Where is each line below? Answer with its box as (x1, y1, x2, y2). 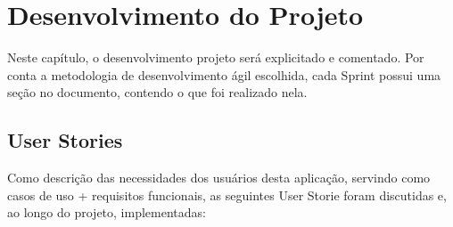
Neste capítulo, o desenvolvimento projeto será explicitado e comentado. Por (7, 48, 424, 67)
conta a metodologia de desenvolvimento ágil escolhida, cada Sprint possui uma (7, 65, 441, 84)
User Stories (7, 126, 123, 154)
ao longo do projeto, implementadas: (7, 203, 206, 222)
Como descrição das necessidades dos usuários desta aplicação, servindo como (7, 168, 431, 187)
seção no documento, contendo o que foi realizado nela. (7, 83, 308, 101)
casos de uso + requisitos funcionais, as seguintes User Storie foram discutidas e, (7, 185, 447, 204)
